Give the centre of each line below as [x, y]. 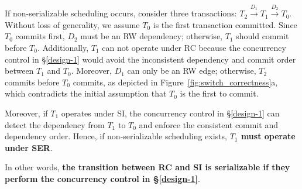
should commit [262, 36]
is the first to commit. [219, 93]
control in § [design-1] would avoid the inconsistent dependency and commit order [150, 59]
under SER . [29, 147]
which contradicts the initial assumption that [86, 93]
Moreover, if [26, 113]
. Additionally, [63, 47]
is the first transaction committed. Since [225, 24]
